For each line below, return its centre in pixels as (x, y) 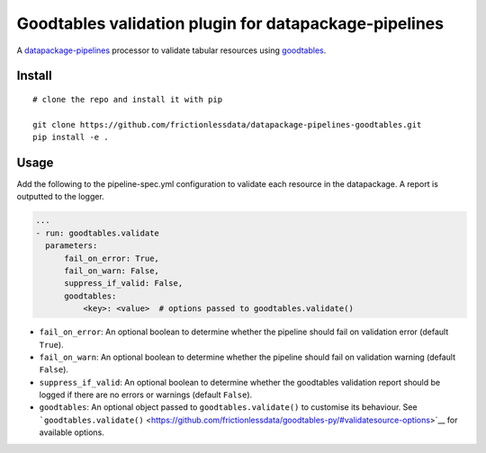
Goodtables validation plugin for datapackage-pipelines (230, 23)
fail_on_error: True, (112, 258)
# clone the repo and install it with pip (128, 99)
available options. (72, 432)
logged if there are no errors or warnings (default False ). (146, 395)
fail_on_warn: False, (112, 271)
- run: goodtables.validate (97, 233)
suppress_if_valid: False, (124, 284)
